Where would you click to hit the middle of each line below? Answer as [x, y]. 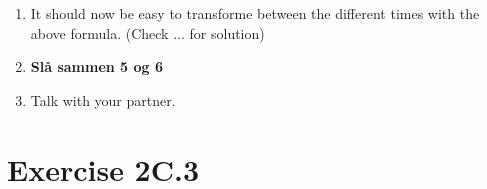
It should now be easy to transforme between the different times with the [255, 13]
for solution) [227, 32]
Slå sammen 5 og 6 [97, 66]
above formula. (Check [99, 32]
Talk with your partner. [103, 99]
